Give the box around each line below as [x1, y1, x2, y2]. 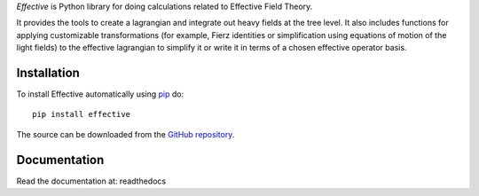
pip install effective [32, 109, 131, 120]
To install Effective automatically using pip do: [16, 89, 185, 99]
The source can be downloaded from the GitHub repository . [16, 129, 235, 139]
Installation [16, 65, 80, 80]
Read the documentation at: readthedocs [16, 176, 167, 186]
